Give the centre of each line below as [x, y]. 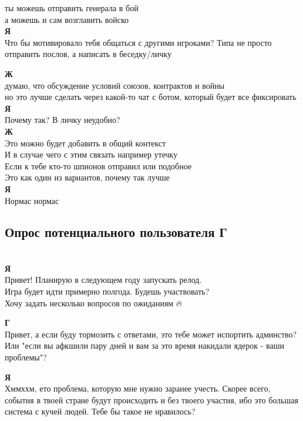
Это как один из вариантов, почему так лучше [87, 177]
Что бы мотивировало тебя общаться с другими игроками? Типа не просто [138, 42]
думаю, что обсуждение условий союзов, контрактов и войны [115, 85]
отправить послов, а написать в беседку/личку [88, 54]
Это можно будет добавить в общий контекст [85, 143]
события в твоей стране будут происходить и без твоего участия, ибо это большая [151, 400]
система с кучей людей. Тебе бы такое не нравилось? [100, 411]
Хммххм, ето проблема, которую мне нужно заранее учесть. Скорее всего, [138, 388]
